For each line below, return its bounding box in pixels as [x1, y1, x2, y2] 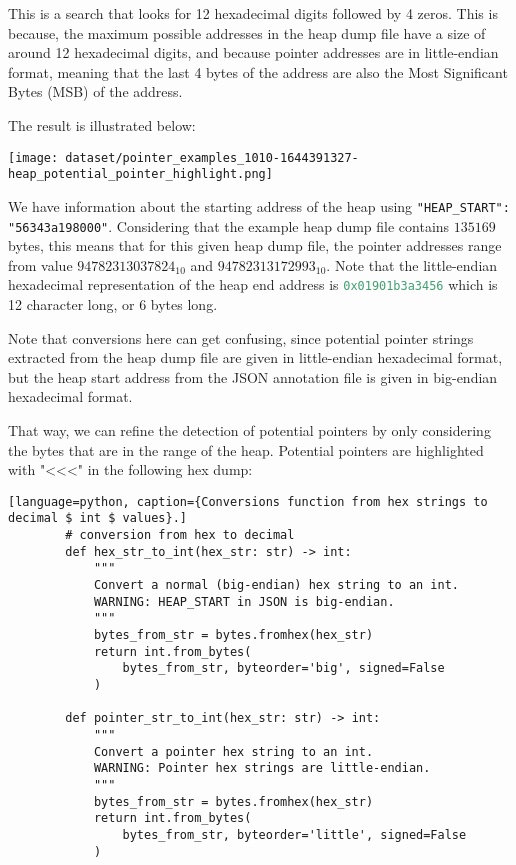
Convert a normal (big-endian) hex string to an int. [93, 578, 460, 593]
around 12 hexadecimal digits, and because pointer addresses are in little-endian [8, 42, 499, 63]
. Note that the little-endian [326, 254, 498, 275]
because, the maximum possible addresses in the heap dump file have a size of [8, 22, 486, 43]
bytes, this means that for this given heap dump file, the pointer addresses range [8, 235, 502, 256]
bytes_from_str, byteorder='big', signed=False [122, 661, 445, 676]
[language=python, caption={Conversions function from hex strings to [8, 494, 488, 509]
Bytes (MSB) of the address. [8, 81, 183, 102]
